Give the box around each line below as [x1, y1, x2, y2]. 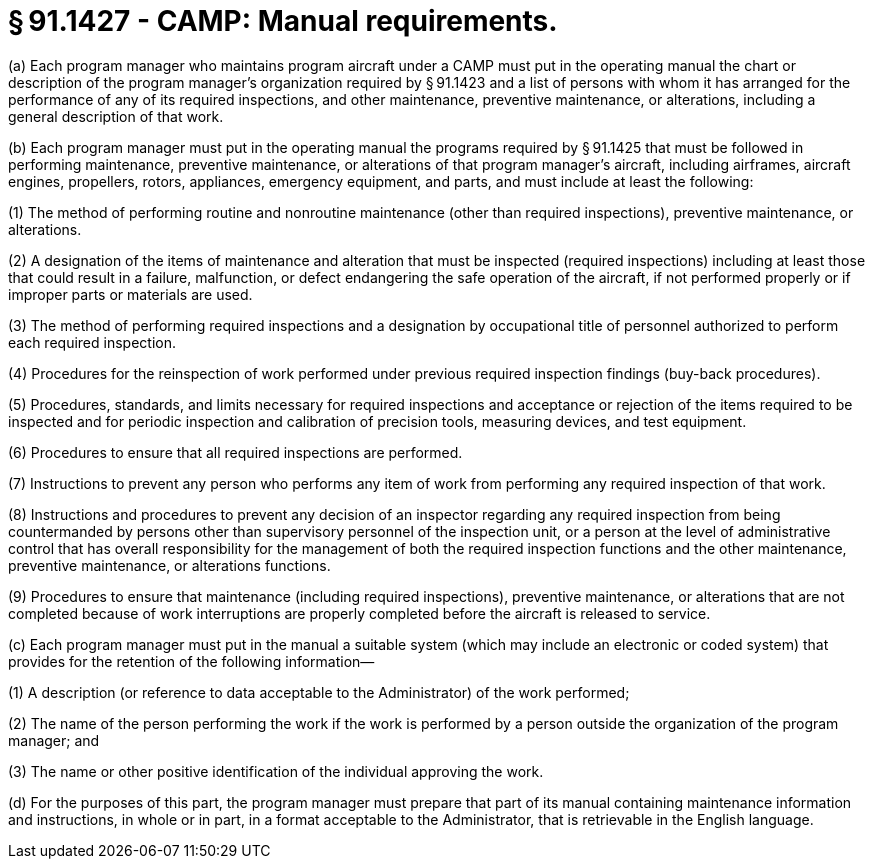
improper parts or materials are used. [8, 285, 253, 303]
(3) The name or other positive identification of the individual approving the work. [8, 762, 544, 780]
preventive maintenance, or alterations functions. [8, 556, 331, 574]
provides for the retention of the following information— [8, 652, 375, 670]
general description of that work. [8, 107, 224, 125]
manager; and [8, 731, 100, 749]
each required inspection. [8, 333, 176, 351]
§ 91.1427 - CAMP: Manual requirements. [8, 4, 558, 38]
